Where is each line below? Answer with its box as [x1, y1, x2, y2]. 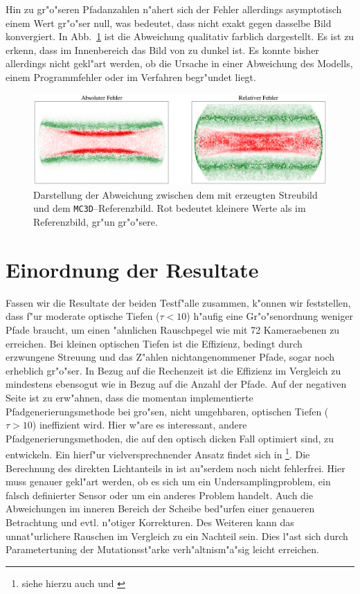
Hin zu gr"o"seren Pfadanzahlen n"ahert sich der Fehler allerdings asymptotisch [6, 2, 342, 16]
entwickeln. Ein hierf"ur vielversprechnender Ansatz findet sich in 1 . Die [6, 445, 310, 461]
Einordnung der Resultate [6, 255, 259, 283]
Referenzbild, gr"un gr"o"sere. [33, 215, 158, 229]
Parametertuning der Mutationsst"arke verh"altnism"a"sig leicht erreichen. [6, 542, 320, 557]
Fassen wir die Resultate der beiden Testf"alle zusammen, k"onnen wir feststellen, [6, 295, 351, 309]
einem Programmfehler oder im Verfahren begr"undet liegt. [6, 69, 256, 84]
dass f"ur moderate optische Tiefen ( [6, 309, 160, 323]
